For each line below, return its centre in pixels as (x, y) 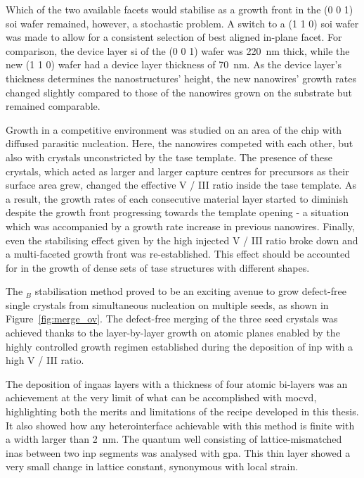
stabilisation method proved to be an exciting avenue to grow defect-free (190, 291)
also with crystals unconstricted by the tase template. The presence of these (169, 157)
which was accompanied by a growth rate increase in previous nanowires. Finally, (180, 226)
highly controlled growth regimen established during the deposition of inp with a (179, 346)
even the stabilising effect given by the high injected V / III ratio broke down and (182, 240)
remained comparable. (53, 106)
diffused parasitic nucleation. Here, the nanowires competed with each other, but (180, 143)
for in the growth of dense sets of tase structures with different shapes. (158, 267)
